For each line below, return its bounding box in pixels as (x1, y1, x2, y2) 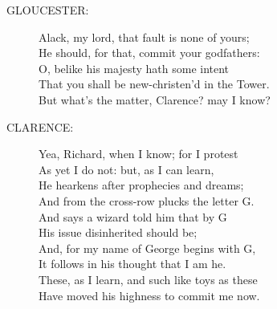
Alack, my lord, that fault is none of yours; (39, 28, 250, 45)
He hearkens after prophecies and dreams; (39, 177, 244, 193)
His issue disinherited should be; (39, 224, 198, 241)
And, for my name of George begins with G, (39, 239, 256, 256)
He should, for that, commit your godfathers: (39, 44, 260, 61)
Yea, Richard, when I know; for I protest (39, 145, 238, 162)
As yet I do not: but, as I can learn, (39, 161, 214, 177)
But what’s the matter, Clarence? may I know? (39, 91, 271, 108)
